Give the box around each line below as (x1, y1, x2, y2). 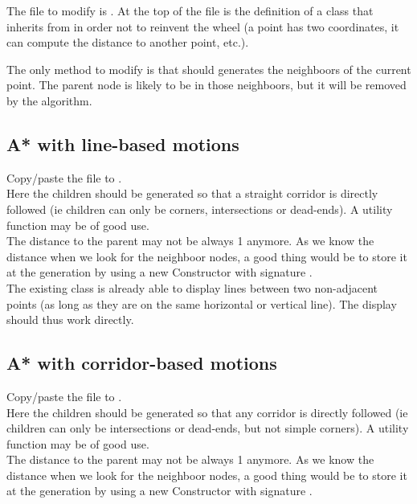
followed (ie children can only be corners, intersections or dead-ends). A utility (6, 200, 393, 217)
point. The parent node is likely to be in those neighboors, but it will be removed (6, 76, 407, 93)
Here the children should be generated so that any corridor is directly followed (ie (6, 404, 408, 420)
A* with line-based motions (6, 131, 239, 156)
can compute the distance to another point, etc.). (6, 34, 249, 51)
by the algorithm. (6, 92, 92, 109)
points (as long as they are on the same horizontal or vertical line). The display (6, 295, 397, 312)
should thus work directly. (6, 311, 134, 328)
